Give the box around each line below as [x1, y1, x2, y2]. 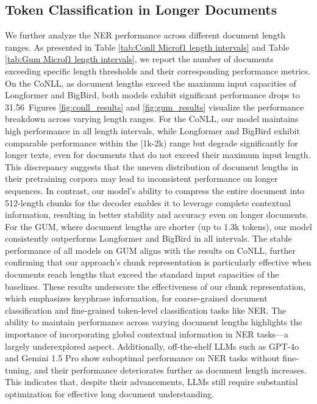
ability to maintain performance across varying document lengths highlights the [5, 316, 302, 328]
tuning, [5, 363, 32, 376]
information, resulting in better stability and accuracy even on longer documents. [5, 208, 308, 221]
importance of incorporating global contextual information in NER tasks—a [5, 328, 289, 341]
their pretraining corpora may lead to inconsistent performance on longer [5, 172, 278, 185]
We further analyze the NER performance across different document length [5, 29, 286, 41]
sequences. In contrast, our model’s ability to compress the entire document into [5, 184, 305, 197]
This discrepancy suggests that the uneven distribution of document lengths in [5, 160, 299, 173]
